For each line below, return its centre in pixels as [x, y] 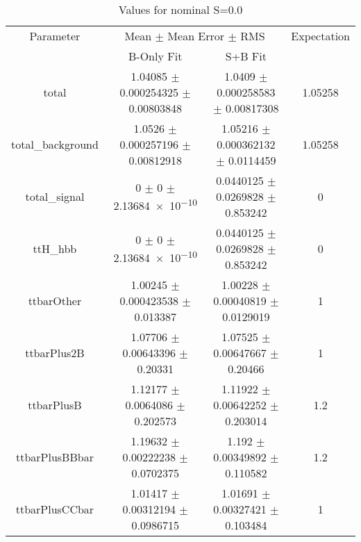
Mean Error [196, 36]
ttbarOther [55, 301]
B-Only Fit [156, 56]
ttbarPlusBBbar [54, 457]
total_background [55, 144]
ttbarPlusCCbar [55, 509]
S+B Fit [246, 56]
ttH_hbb [55, 248]
